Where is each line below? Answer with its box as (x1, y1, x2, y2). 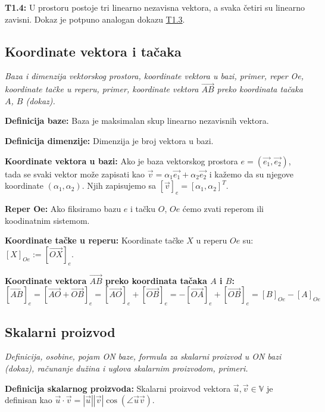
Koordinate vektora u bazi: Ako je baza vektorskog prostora (5, 154, 238, 167)
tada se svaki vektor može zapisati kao (5, 167, 145, 180)
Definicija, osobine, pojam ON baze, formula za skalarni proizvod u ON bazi (5, 350, 282, 363)
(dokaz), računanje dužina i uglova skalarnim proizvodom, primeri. (5, 361, 248, 374)
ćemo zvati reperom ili (182, 202, 264, 214)
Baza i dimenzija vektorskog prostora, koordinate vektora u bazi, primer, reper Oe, (5, 70, 304, 82)
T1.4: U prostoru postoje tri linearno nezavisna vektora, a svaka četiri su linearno (5, 1, 305, 13)
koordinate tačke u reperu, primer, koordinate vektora (5, 83, 199, 95)
